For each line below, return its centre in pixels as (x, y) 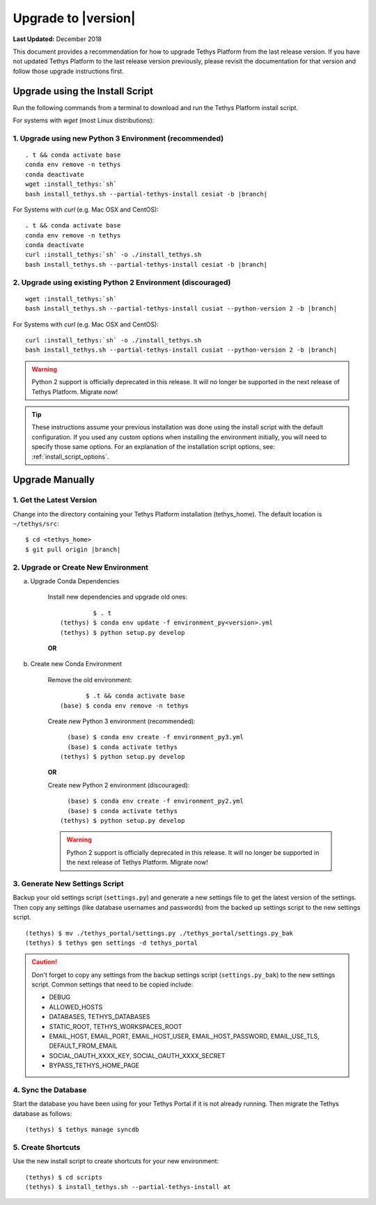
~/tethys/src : (36, 524)
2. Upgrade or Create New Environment (81, 567)
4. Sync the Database (50, 1089)
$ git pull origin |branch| (73, 549)
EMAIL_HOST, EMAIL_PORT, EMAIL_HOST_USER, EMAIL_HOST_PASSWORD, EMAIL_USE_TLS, (184, 1037)
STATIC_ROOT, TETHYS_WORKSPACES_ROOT (116, 1026)
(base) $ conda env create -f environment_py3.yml (155, 737)
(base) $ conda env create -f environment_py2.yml (155, 801)
